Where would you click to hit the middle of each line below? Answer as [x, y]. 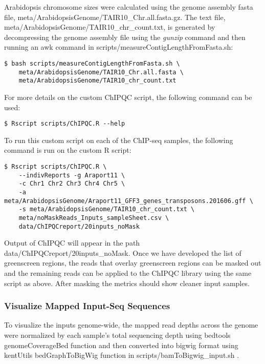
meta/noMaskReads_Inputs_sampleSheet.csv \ [94, 218]
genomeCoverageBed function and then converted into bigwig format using [121, 345]
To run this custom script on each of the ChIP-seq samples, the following [119, 140]
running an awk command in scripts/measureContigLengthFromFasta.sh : [119, 47]
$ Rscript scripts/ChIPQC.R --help [65, 124]
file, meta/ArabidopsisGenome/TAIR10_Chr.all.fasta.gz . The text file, [115, 17]
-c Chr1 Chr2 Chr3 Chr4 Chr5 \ [72, 184]
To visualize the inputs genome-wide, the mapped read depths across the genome [131, 325]
